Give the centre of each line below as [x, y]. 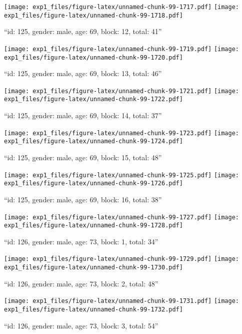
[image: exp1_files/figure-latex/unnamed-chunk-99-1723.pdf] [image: [122, 133]
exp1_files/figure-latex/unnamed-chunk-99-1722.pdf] [93, 99]
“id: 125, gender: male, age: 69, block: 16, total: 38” [83, 199]
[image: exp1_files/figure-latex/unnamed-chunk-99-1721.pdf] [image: [122, 91]
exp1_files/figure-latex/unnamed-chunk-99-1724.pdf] [93, 141]
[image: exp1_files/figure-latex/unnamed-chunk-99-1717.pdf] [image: [122, 7]
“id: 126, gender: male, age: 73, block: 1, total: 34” [81, 241]
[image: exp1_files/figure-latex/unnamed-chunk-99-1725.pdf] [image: [122, 175]
